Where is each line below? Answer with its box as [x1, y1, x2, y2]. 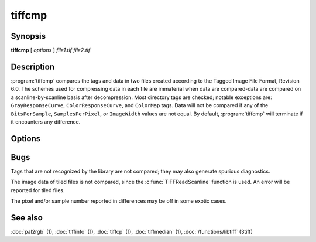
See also [11, 213, 43, 223]
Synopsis [11, 31, 46, 41]
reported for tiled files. [11, 186, 65, 193]
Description [11, 62, 55, 71]
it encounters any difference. [11, 118, 81, 125]
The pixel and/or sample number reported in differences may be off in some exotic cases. [11, 197, 227, 204]
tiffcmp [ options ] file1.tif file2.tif [11, 47, 91, 54]
